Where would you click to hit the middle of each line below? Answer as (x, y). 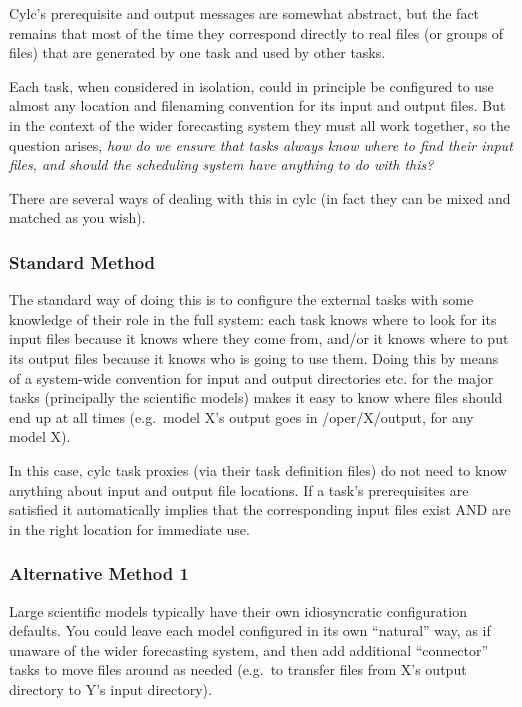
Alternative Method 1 (99, 573)
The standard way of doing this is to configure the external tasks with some (241, 299)
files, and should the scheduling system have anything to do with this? (221, 164)
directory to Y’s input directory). (110, 688)
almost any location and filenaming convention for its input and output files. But (257, 105)
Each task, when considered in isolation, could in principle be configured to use (251, 85)
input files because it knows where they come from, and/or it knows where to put (259, 338)
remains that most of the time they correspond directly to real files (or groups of (256, 32)
